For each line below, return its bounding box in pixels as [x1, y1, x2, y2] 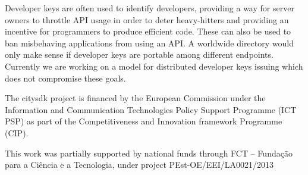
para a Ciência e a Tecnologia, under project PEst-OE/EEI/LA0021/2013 [5, 158, 274, 171]
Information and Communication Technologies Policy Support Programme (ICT [5, 103, 297, 115]
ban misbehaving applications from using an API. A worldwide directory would [5, 36, 294, 49]
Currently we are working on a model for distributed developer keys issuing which [5, 60, 303, 72]
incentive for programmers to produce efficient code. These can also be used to [5, 25, 291, 37]
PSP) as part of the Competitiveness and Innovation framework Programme [5, 115, 282, 127]
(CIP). [5, 126, 29, 139]
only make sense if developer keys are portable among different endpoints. [5, 48, 274, 61]
